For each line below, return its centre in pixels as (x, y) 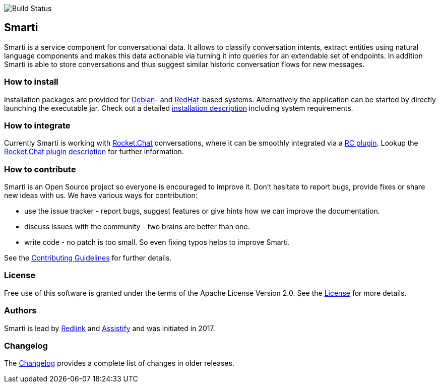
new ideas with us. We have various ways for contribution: (101, 196)
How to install (31, 82)
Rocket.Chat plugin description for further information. (94, 152)
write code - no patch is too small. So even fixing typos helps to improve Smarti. (157, 242)
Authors (20, 311)
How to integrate (37, 125)
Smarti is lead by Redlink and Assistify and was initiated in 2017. (110, 328)
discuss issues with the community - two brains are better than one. (137, 227)
